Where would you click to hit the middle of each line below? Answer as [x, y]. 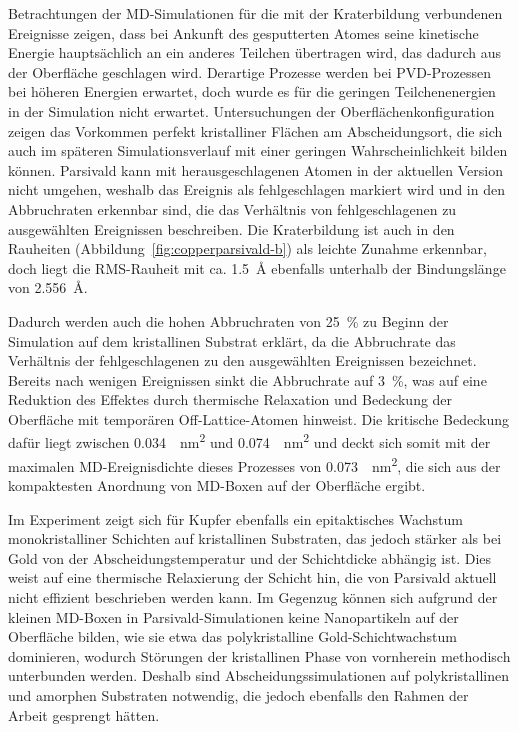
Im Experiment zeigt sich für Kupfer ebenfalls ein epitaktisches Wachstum [235, 518]
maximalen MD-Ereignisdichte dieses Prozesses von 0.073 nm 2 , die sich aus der [254, 464]
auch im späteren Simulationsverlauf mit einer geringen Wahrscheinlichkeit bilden [258, 150]
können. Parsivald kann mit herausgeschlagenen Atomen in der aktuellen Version [255, 169]
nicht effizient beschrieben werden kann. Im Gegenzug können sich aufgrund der [253, 596]
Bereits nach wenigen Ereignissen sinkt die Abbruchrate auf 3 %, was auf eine [247, 379]
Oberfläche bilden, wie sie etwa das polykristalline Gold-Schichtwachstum [232, 636]
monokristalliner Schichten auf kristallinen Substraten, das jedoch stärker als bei [255, 538]
